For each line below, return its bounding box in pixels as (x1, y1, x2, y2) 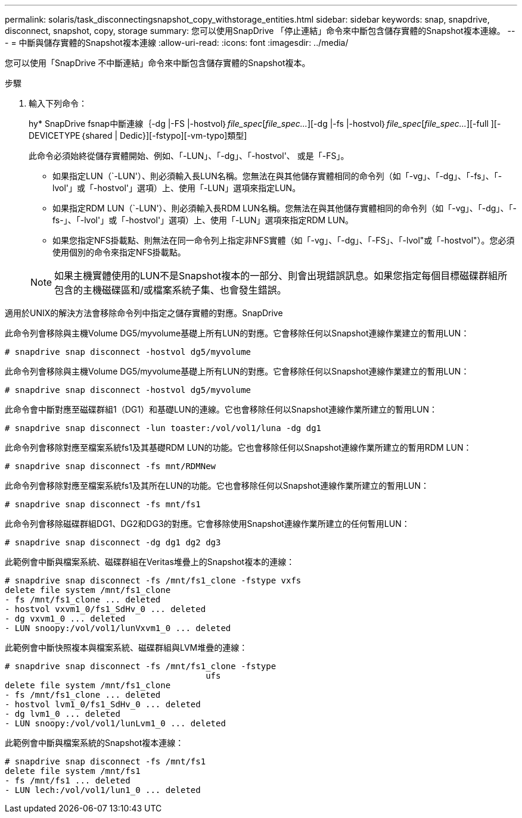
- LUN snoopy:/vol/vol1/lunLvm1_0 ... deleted (5, 719, 226, 728)
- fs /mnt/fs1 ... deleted (5, 776, 130, 785)
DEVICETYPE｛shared (29, 130, 113, 141)
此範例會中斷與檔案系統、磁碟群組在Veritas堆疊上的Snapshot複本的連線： (5, 557, 295, 567)
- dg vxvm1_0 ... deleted (5, 614, 126, 623)
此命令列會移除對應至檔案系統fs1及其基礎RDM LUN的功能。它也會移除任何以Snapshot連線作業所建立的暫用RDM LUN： (5, 442, 472, 452)
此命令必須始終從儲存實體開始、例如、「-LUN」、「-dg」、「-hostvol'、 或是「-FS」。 (29, 151, 349, 161)
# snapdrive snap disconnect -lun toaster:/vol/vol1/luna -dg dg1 (5, 423, 322, 433)
